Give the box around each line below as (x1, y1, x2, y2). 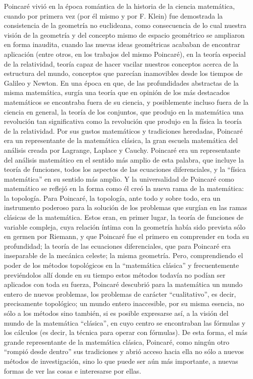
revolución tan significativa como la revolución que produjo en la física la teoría (4, 116, 242, 126)
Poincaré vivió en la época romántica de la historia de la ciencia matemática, (4, 1, 235, 11)
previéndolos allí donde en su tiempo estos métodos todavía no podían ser (4, 269, 226, 280)
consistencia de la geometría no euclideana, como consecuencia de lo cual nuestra (4, 20, 247, 30)
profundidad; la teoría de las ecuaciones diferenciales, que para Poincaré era (4, 240, 231, 251)
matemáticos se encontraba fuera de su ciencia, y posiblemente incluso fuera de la (4, 96, 249, 107)
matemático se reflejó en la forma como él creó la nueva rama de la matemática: (4, 183, 244, 193)
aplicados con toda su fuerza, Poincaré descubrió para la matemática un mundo (4, 279, 243, 289)
